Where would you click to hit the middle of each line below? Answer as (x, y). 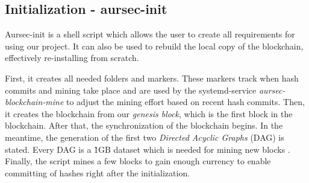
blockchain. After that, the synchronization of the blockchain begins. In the (144, 125)
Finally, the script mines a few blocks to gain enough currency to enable (138, 161)
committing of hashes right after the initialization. (98, 172)
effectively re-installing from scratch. (72, 58)
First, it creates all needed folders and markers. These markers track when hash (152, 78)
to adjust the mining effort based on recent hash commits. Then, (185, 102)
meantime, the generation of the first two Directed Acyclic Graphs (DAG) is (145, 137)
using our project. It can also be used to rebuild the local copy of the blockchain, (154, 46)
